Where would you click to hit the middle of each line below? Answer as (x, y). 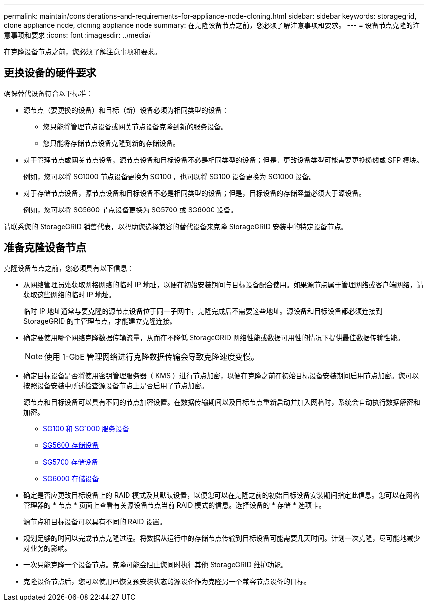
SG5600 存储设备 (71, 445)
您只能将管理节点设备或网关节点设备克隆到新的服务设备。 (135, 126)
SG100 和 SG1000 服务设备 (86, 428)
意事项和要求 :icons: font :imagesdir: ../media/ (77, 35)
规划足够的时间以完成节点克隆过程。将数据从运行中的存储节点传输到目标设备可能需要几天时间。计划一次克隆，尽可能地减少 (222, 538)
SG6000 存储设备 (71, 478)
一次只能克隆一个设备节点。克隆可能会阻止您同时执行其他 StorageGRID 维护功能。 (156, 564)
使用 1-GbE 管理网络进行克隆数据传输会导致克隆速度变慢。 (152, 357)
